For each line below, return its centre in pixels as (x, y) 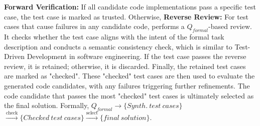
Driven (15, 56)
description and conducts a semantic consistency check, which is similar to (118, 46)
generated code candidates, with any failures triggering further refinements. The (127, 85)
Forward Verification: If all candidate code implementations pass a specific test (130, 6)
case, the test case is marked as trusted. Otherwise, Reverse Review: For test (126, 16)
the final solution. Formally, (47, 105)
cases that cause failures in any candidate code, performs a (94, 26)
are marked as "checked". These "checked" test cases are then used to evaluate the (129, 76)
